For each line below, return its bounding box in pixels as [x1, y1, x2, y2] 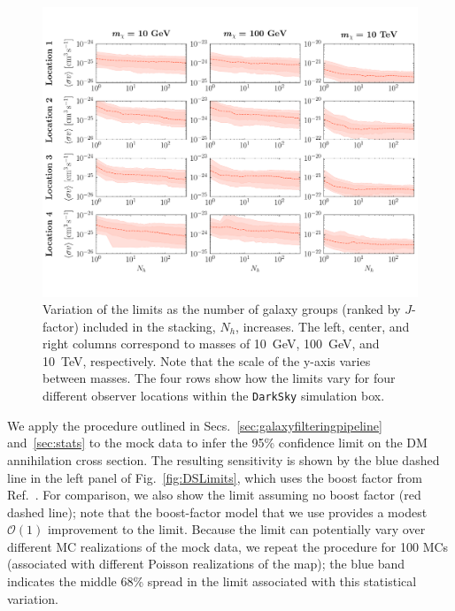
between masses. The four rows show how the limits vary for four [42, 369, 396, 387]
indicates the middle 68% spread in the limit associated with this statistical [7, 572, 417, 591]
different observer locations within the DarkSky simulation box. [42, 386, 385, 405]
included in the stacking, [82, 317, 216, 335]
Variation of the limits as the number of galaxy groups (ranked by [42, 300, 401, 318]
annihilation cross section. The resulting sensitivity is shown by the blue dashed [7, 450, 440, 469]
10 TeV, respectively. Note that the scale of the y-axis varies [42, 351, 371, 370]
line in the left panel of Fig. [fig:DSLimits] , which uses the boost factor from [7, 468, 422, 486]
